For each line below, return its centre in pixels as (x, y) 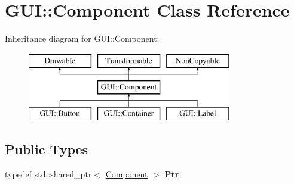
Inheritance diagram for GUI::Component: (82, 38)
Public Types (47, 149)
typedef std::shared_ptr (48, 174)
